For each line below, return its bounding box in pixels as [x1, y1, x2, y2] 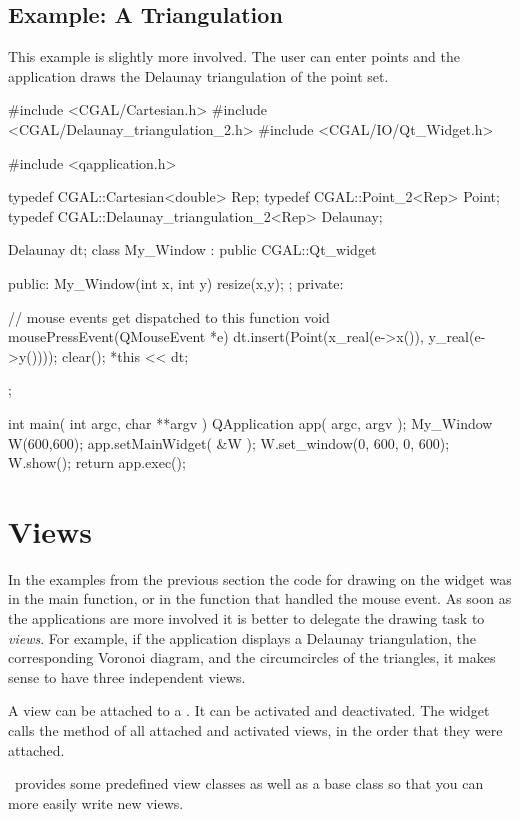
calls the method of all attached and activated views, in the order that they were [8, 719, 503, 740]
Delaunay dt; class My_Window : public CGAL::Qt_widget [8, 239, 377, 260]
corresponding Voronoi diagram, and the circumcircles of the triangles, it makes [8, 647, 496, 668]
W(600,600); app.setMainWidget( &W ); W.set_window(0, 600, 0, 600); [8, 432, 450, 453]
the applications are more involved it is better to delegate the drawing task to [8, 608, 485, 629]
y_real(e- [428, 326, 486, 347]
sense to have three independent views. [8, 666, 246, 687]
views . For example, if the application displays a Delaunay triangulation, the [8, 627, 477, 648]
